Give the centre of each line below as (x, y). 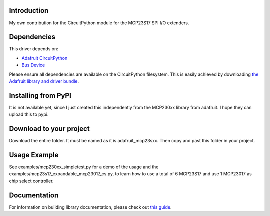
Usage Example (34, 155)
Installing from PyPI (40, 96)
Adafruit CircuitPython (45, 58)
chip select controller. (31, 181)
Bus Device (33, 65)
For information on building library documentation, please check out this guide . (90, 207)
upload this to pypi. (29, 114)
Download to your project (49, 129)
